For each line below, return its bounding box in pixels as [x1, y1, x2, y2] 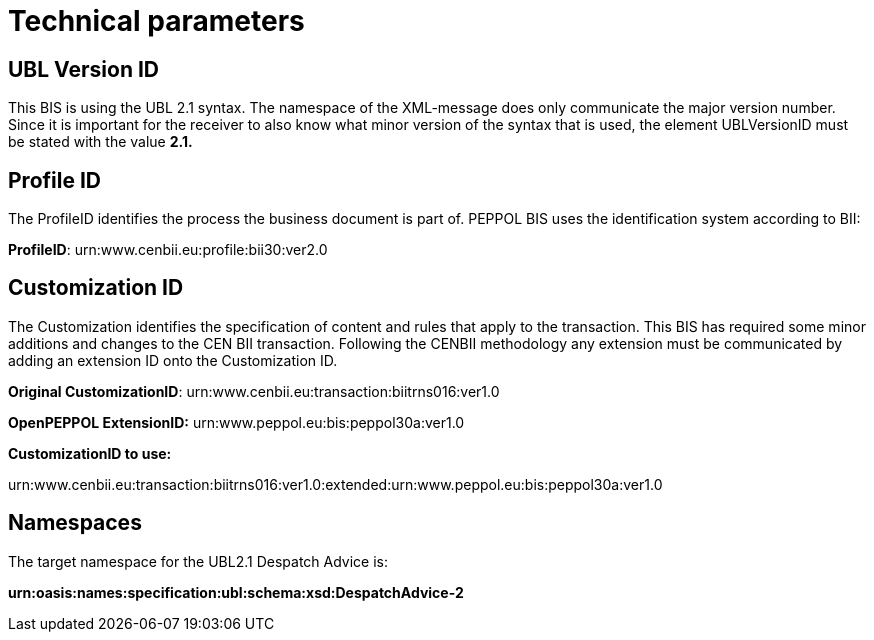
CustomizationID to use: [8, 444, 172, 462]
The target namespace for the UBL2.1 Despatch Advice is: [8, 552, 389, 570]
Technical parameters [8, 4, 305, 38]
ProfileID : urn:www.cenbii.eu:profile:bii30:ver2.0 [8, 241, 328, 259]
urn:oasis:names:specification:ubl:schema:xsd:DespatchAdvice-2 [8, 583, 464, 601]
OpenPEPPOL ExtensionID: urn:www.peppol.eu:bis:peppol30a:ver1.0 [8, 413, 465, 431]
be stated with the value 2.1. [8, 133, 193, 151]
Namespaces [8, 510, 142, 536]
